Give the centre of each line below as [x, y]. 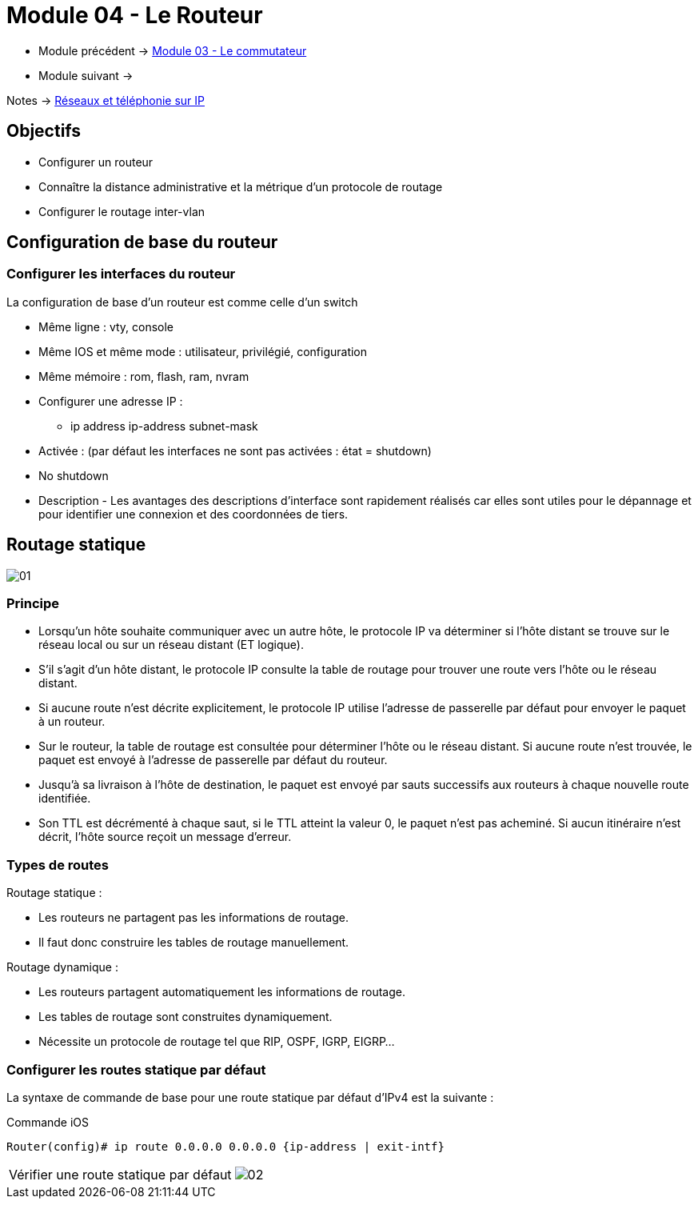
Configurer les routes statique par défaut [136, 1069]
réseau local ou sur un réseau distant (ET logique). [171, 645]
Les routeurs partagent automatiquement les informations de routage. [222, 992]
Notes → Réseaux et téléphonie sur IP [106, 100]
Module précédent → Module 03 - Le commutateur [173, 50]
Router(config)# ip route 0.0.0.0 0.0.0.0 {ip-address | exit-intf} [225, 1146]
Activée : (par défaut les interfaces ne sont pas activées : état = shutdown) [235, 450]
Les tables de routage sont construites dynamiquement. [185, 1017]
